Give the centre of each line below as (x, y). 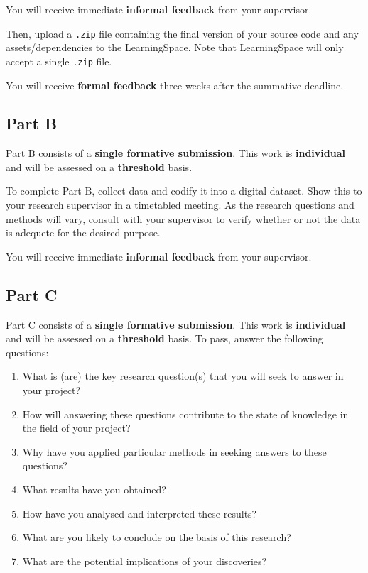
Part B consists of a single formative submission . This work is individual (175, 153)
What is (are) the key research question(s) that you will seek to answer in (183, 376)
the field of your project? (76, 428)
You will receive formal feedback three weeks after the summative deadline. (175, 85)
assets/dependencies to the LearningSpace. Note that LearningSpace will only (175, 47)
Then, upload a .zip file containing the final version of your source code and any (182, 33)
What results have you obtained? (94, 489)
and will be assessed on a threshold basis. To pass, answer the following (164, 338)
